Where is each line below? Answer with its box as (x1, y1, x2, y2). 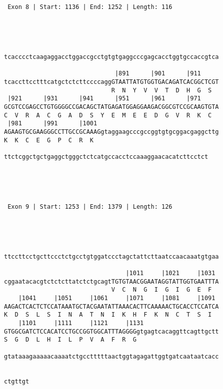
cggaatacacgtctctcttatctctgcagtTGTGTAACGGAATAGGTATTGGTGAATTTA (4, 278, 219, 285)
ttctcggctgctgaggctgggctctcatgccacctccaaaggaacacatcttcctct (4, 153, 208, 160)
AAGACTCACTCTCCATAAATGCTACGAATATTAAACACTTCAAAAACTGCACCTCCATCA (4, 303, 219, 310)
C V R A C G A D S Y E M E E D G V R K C (4, 111, 212, 119)
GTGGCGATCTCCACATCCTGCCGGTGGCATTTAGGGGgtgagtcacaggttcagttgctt (4, 328, 219, 335)
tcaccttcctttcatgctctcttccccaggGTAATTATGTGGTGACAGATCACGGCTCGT (4, 78, 219, 85)
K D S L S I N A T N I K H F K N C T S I (4, 311, 212, 319)
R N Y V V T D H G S (111, 86, 212, 94)
